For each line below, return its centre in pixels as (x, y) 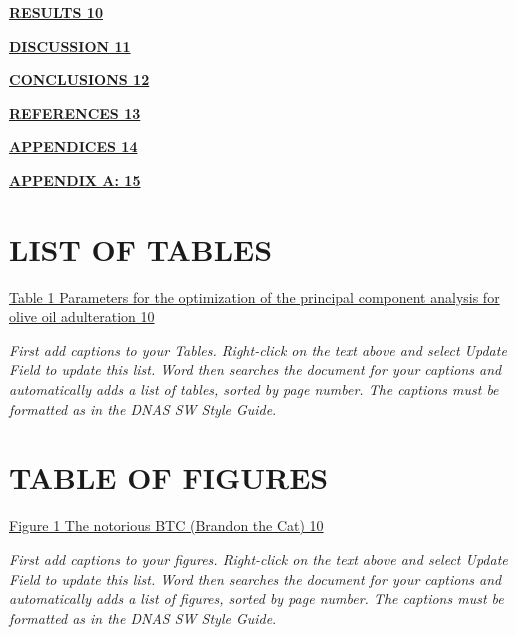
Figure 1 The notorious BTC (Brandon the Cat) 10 (166, 525)
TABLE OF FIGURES (169, 477)
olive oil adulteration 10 (82, 316)
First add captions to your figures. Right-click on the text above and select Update (258, 558)
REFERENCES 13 (75, 112)
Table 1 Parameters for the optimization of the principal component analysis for (254, 296)
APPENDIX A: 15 (75, 179)
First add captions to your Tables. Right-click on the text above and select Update (258, 349)
